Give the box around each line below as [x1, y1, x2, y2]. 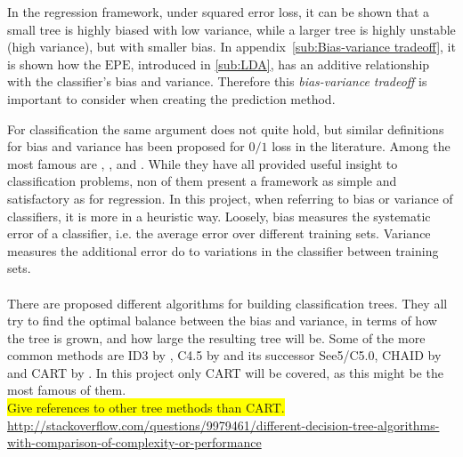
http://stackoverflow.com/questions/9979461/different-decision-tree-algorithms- [7, 415, 440, 434]
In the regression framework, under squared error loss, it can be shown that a [7, 3, 430, 20]
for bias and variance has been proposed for [7, 137, 245, 156]
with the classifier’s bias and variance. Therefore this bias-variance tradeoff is [7, 72, 427, 91]
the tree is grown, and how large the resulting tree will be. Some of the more [7, 328, 426, 347]
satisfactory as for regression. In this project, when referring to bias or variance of [7, 188, 453, 207]
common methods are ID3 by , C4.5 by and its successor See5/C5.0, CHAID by [7, 346, 442, 365]
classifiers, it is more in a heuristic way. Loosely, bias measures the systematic [7, 206, 431, 225]
